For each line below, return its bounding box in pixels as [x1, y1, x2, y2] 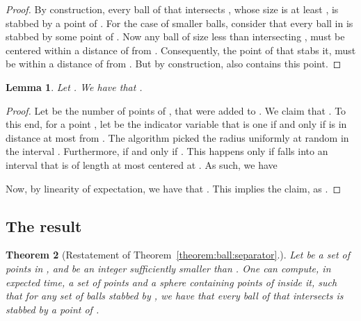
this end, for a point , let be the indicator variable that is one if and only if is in [6, 117, 347, 131]
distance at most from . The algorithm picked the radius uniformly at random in [6, 130, 349, 145]
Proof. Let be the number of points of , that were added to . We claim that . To [6, 103, 346, 117]
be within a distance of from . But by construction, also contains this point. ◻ [6, 56, 342, 71]
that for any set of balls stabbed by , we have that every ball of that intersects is [6, 288, 344, 303]
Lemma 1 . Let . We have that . [6, 79, 143, 94]
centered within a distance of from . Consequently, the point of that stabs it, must [6, 42, 356, 57]
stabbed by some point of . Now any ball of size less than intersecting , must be [6, 29, 345, 44]
